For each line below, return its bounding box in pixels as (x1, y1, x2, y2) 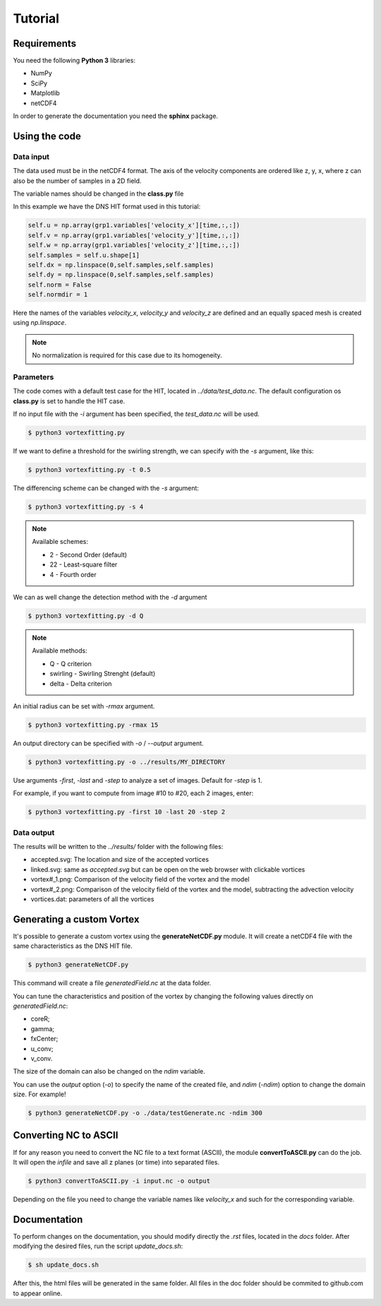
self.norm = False (28, 280, 92, 289)
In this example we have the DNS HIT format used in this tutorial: (13, 202, 201, 211)
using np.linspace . (13, 319, 67, 327)
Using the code (13, 130, 81, 142)
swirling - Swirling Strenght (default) (49, 670, 156, 678)
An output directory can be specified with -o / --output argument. (13, 739, 204, 747)
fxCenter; (30, 1035, 59, 1043)
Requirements (13, 37, 77, 49)
